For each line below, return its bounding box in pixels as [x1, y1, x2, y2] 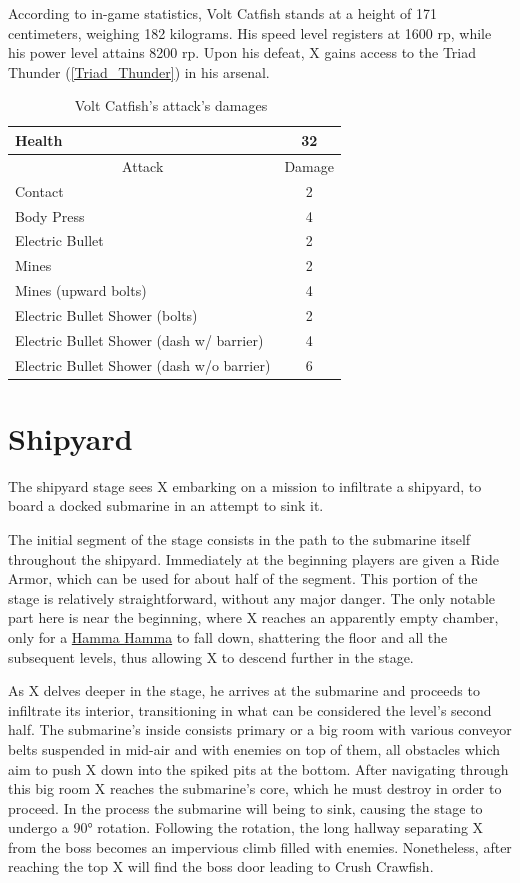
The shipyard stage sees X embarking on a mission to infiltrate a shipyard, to [8, 475, 482, 496]
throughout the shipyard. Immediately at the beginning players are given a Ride [8, 548, 499, 569]
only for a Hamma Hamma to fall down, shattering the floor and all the [8, 626, 448, 647]
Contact [15, 180, 64, 201]
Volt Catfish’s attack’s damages [74, 95, 268, 116]
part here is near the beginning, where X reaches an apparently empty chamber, [8, 607, 499, 628]
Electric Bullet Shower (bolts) [15, 304, 198, 325]
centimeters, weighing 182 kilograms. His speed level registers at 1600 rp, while [8, 22, 492, 43]
